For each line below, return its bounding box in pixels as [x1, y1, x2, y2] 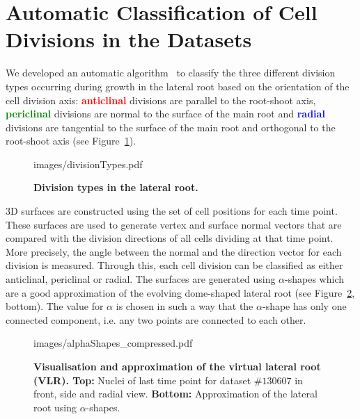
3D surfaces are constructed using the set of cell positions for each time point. [6, 204, 338, 218]
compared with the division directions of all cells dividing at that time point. [6, 231, 334, 245]
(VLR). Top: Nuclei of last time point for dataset [33, 372, 251, 387]
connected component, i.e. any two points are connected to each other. [6, 312, 306, 327]
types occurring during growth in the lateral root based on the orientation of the [6, 79, 350, 93]
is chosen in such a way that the [116, 299, 253, 313]
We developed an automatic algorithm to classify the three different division [6, 65, 336, 80]
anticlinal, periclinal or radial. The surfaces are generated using [6, 272, 276, 286]
